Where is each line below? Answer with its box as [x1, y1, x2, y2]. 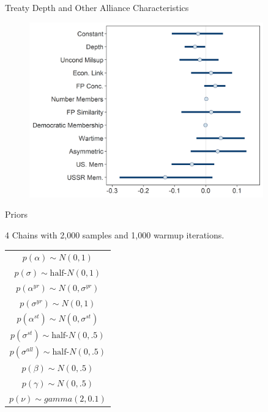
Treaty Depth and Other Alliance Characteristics [5, 1, 189, 13]
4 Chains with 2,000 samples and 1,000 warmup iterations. [5, 228, 225, 241]
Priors [5, 208, 28, 221]
